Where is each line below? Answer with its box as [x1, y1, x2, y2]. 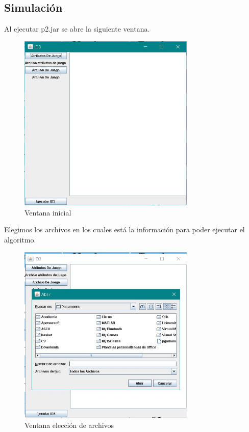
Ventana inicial [24, 207, 71, 218]
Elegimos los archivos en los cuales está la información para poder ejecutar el [4, 224, 245, 235]
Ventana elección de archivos [24, 420, 114, 430]
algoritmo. [4, 234, 36, 245]
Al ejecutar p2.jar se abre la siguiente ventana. [4, 23, 150, 34]
